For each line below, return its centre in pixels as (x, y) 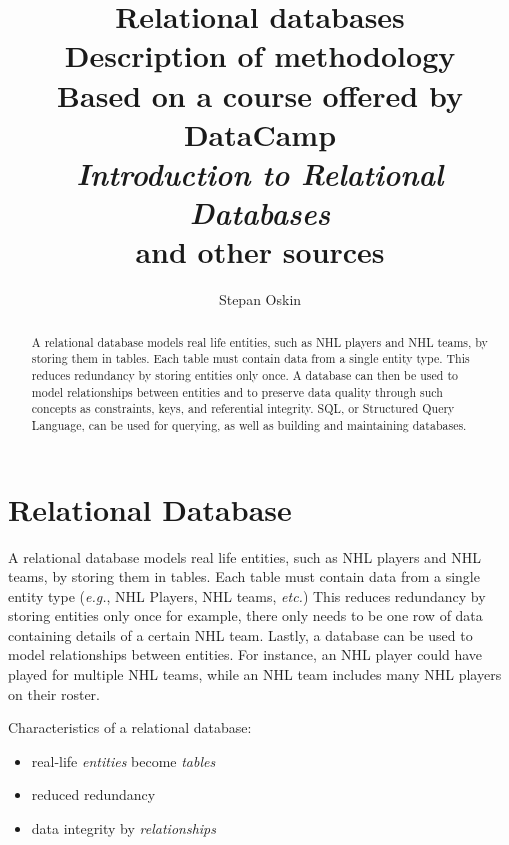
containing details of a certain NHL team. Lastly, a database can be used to (240, 634)
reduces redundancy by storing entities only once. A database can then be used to (244, 374)
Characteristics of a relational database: (130, 727)
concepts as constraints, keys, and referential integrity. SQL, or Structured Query (243, 408)
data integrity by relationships (123, 828)
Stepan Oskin (260, 299)
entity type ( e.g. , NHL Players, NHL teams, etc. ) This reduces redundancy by (247, 595)
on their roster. (54, 693)
